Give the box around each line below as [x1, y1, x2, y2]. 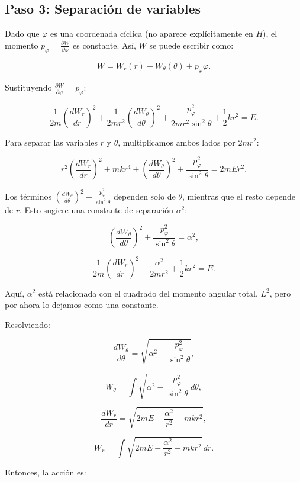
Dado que [5, 27, 40, 40]
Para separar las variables [5, 136, 98, 148]
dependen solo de [113, 190, 176, 203]
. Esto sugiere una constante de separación [20, 204, 173, 216]
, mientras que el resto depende [182, 190, 296, 203]
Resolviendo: [5, 318, 50, 330]
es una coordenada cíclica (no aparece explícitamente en [50, 27, 253, 40]
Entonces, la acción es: [5, 465, 86, 478]
